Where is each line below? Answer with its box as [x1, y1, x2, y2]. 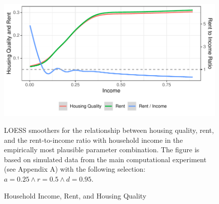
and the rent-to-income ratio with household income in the [4, 134, 183, 145]
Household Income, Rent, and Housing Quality [4, 190, 146, 201]
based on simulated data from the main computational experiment [4, 154, 207, 164]
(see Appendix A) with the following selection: [4, 164, 146, 174]
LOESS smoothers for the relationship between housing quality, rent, [4, 124, 214, 135]
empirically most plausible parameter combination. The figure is [4, 144, 200, 155]
